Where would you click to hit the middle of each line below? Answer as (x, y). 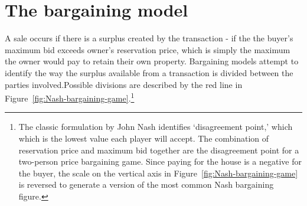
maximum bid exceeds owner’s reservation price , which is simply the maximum (148, 49)
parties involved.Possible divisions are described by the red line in (124, 84)
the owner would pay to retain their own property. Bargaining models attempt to (152, 61)
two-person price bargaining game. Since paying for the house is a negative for (160, 161)
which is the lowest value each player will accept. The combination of (144, 138)
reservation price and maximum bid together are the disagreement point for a (159, 150)
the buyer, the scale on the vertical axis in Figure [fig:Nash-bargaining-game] (158, 173)
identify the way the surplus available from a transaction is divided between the (149, 72)
